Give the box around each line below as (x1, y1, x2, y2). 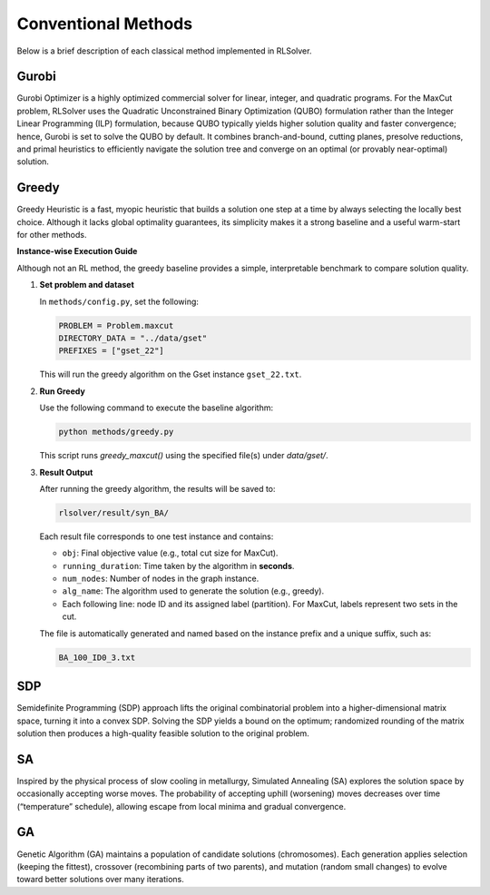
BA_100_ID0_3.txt (58, 652, 136, 663)
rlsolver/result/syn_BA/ (58, 507, 170, 517)
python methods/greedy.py (58, 427, 174, 438)
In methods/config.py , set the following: (39, 296, 200, 307)
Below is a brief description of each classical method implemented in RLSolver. (16, 45, 312, 56)
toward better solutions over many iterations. (16, 874, 185, 885)
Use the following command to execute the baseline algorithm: (39, 402, 274, 413)
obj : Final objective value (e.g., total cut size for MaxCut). (62, 547, 279, 558)
